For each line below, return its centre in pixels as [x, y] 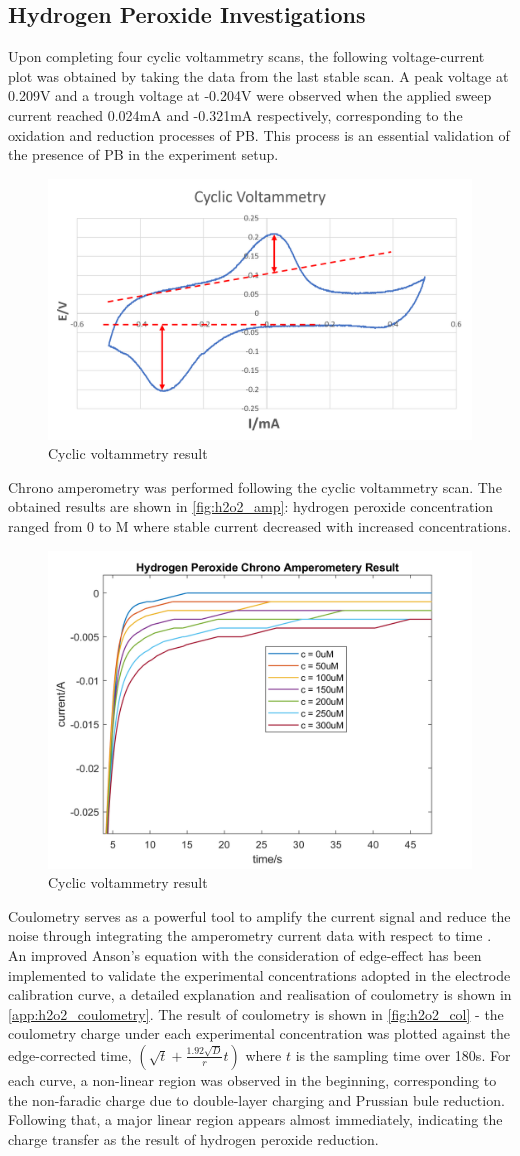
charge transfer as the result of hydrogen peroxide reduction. [193, 1138]
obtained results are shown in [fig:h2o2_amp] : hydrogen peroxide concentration [251, 506]
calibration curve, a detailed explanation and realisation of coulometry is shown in [260, 994]
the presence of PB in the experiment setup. [143, 154]
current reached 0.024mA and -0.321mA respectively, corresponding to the [235, 114]
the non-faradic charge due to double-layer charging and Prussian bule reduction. [256, 1099]
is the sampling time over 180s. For [403, 1054]
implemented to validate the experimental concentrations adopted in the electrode [259, 974]
